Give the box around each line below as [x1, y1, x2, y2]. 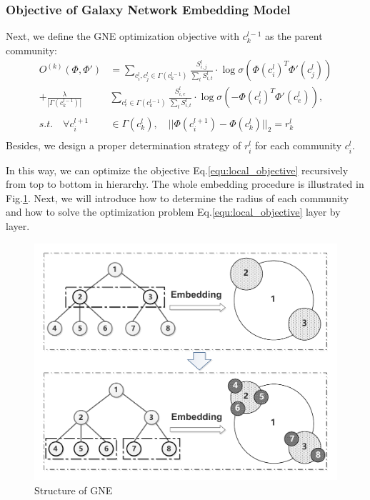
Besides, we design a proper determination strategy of [6, 138, 241, 153]
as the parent [265, 29, 323, 44]
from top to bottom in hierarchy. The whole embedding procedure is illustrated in [6, 176, 364, 191]
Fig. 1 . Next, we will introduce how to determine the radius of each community [6, 190, 349, 205]
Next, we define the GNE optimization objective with [6, 29, 239, 44]
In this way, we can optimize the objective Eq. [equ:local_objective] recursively [6, 162, 349, 177]
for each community [255, 138, 342, 153]
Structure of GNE [34, 482, 113, 497]
